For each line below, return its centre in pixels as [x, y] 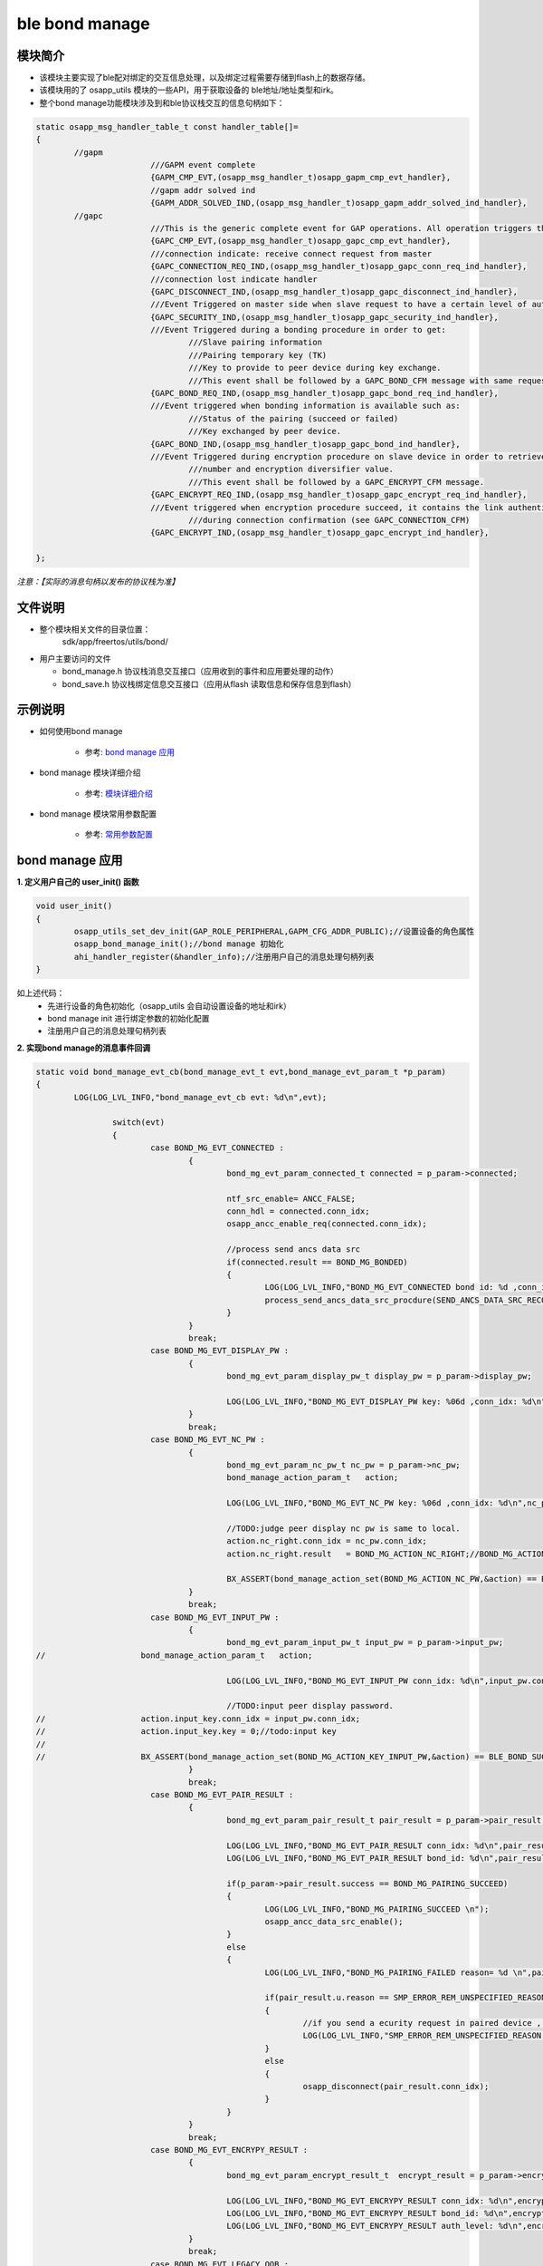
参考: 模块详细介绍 [119, 793]
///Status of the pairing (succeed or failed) [294, 418]
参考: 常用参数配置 [119, 835]
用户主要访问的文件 [75, 658]
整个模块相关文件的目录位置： [95, 629]
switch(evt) [138, 1123]
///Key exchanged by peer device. [265, 431]
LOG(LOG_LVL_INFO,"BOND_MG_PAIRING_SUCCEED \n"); [377, 1909]
